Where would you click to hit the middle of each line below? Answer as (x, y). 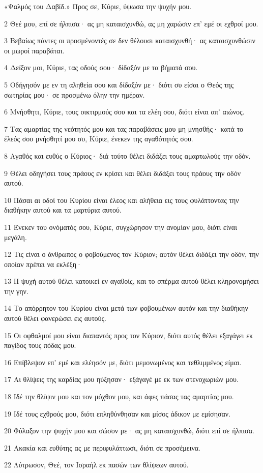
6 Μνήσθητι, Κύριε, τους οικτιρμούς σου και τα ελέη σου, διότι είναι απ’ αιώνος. (124, 112)
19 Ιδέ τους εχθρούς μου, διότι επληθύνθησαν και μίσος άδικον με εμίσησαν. (118, 413)
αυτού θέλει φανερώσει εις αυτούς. (55, 318)
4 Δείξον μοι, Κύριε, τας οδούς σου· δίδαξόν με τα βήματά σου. (101, 67)
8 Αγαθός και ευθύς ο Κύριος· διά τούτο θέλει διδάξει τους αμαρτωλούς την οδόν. (127, 155)
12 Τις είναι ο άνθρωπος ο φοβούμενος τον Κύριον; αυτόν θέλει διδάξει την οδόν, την (131, 254)
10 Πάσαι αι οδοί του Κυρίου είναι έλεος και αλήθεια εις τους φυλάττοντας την (122, 200)
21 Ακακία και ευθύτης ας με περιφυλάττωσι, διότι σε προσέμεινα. (102, 447)
